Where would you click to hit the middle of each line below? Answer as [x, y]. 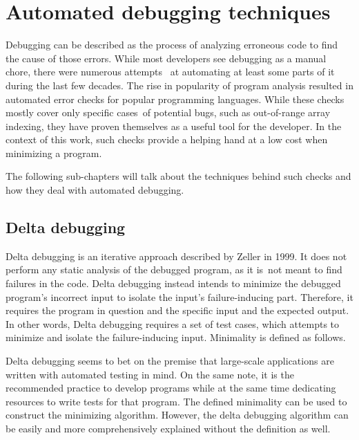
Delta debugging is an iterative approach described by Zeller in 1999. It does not [176, 256]
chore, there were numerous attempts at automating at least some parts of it [170, 72]
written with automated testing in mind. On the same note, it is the [150, 374]
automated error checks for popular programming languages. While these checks [175, 99]
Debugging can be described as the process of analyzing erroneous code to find [172, 45]
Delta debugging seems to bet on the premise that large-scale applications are [170, 361]
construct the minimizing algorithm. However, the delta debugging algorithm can [177, 415]
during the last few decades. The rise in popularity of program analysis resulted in [179, 85]
